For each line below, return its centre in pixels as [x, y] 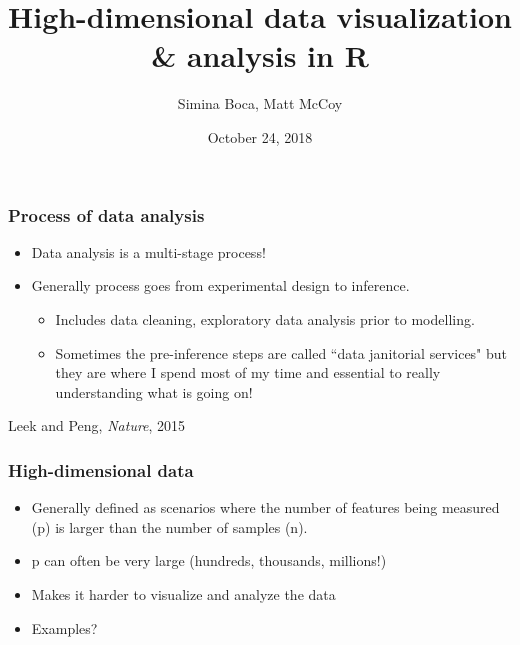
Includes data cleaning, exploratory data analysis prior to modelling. [265, 318]
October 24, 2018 [260, 136]
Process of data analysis [106, 214]
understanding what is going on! [154, 391]
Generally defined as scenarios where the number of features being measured [265, 507]
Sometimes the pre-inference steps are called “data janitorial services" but [281, 352]
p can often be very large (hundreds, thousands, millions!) [209, 560]
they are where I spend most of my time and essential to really [248, 372]
